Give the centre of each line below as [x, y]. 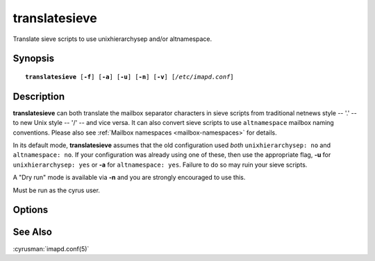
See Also [32, 232]
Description [39, 96]
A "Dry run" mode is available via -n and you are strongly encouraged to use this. [129, 178]
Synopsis [34, 59]
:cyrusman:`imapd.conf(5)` [51, 249]
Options [31, 210]
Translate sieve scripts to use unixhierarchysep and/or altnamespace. [112, 39]
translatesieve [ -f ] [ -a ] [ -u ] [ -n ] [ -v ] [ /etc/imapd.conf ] [130, 77]
